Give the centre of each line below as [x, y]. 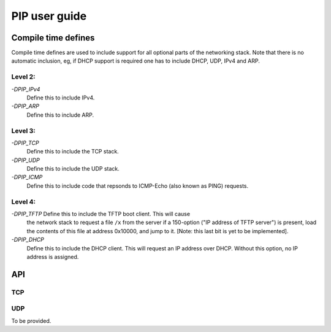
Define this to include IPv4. [61, 98]
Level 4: [24, 201]
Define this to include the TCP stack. [73, 152]
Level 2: [24, 77]
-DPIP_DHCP [28, 240]
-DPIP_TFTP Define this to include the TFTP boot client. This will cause [101, 214]
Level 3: [24, 131]
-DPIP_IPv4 [26, 89]
